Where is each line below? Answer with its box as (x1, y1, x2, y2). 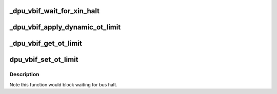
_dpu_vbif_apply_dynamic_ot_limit (9, 23, 121, 32)
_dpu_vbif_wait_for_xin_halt (9, 7, 100, 15)
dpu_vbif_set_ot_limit (9, 55, 78, 64)
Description (9, 71, 39, 78)
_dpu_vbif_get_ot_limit (9, 39, 82, 48)
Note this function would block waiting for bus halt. (9, 81, 117, 87)
